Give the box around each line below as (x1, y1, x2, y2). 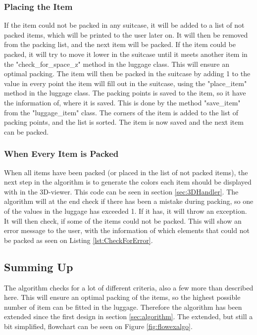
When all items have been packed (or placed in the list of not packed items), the (4, 167, 248, 177)
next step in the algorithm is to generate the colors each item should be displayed (4, 177, 252, 187)
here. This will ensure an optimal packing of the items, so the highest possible (4, 292, 241, 302)
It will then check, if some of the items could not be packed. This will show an (4, 215, 242, 226)
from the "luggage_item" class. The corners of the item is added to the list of (4, 107, 238, 117)
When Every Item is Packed (4, 147, 119, 160)
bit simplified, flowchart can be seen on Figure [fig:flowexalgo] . (4, 321, 193, 331)
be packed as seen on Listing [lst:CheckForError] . (4, 235, 153, 245)
